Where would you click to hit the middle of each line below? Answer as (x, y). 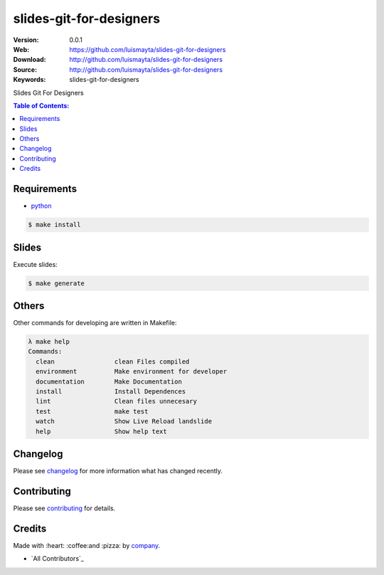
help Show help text (101, 431)
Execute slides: (36, 264)
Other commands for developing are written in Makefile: (95, 323)
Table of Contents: (41, 105)
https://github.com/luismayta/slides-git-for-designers (148, 49)
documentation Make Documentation (109, 381)
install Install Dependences (111, 392)
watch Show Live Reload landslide (124, 421)
